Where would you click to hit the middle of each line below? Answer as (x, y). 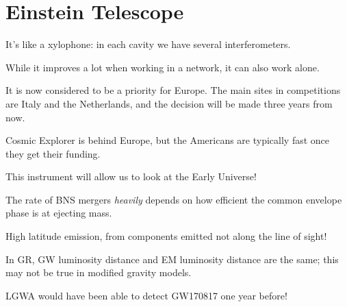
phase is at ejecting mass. (59, 213)
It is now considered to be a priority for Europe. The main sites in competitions (173, 90)
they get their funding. (53, 153)
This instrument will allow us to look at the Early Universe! (131, 176)
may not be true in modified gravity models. (99, 272)
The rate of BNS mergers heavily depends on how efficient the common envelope (174, 199)
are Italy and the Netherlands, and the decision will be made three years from (169, 103)
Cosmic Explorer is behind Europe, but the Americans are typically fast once (168, 140)
